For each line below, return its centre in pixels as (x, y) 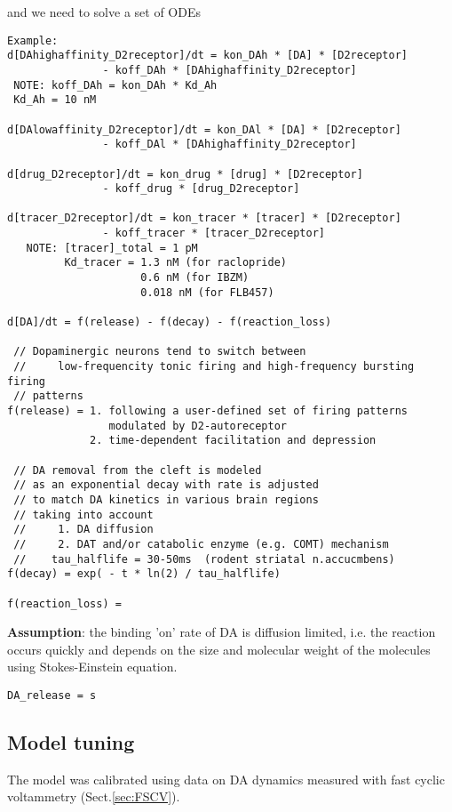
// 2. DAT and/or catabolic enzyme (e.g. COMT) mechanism (201, 544)
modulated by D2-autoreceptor (198, 426)
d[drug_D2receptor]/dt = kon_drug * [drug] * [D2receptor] (185, 174)
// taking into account (83, 515)
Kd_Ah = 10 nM (55, 100)
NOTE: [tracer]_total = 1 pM (112, 248)
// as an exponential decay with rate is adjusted (166, 485)
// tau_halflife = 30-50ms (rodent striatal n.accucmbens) (204, 559)
